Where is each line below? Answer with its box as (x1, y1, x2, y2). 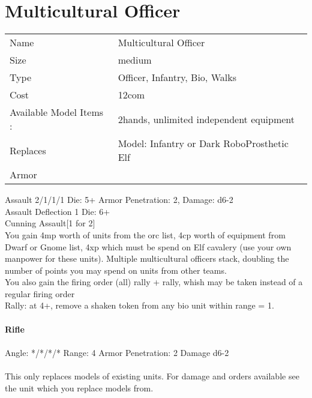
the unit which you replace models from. (5, 381, 154, 394)
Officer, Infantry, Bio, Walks (118, 70, 236, 85)
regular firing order (5, 287, 75, 300)
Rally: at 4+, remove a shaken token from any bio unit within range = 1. (5, 299, 274, 312)
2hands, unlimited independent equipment (118, 112, 295, 126)
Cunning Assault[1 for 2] (5, 217, 95, 229)
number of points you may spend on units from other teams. (5, 264, 227, 276)
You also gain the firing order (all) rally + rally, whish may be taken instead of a (5, 276, 303, 288)
